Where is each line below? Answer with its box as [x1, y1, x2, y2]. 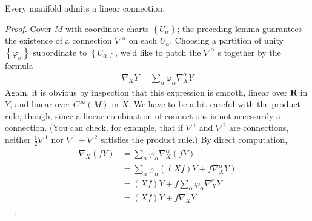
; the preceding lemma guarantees [177, 22, 302, 35]
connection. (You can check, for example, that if [5, 121, 184, 134]
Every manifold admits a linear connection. [5, 2, 165, 14]
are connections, [228, 121, 289, 134]
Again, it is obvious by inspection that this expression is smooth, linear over [5, 85, 288, 98]
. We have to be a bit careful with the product [128, 97, 301, 110]
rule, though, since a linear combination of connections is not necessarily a [5, 109, 281, 122]
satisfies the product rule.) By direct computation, [100, 133, 288, 146]
